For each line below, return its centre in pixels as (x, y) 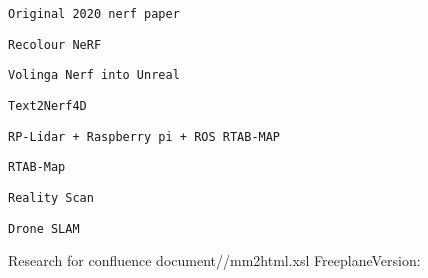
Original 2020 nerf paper (94, 14)
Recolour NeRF (55, 44)
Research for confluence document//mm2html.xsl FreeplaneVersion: (214, 260)
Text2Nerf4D (47, 105)
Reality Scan (51, 197)
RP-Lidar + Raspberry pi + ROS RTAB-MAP (144, 136)
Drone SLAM (44, 228)
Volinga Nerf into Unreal (94, 75)
